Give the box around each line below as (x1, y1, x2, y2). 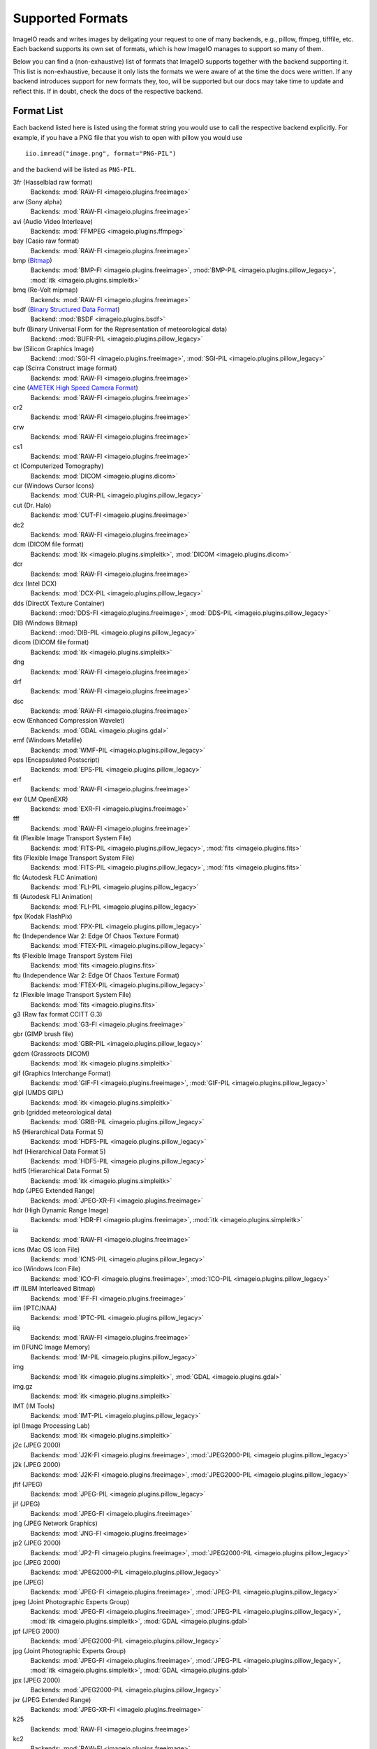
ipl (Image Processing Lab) (13, 1421, 90, 1430)
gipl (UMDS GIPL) (13, 1089, 64, 1097)
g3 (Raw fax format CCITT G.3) (13, 1010, 103, 1019)
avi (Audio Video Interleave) (13, 217, 94, 225)
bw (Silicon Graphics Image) (13, 344, 94, 353)
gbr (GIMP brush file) (13, 1029, 74, 1038)
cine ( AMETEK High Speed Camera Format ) (13, 383, 139, 392)
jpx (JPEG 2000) (13, 1676, 61, 1684)
